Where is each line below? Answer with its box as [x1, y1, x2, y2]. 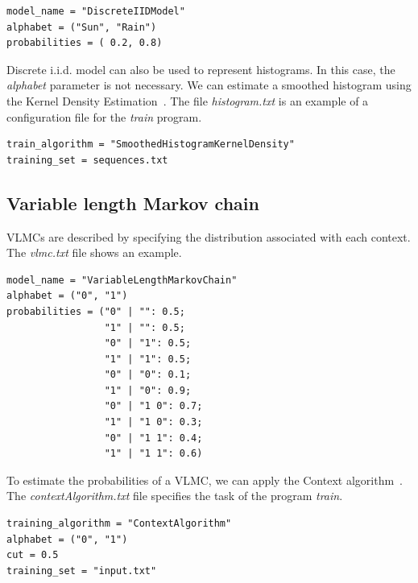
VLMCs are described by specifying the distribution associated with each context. [6, 228, 411, 245]
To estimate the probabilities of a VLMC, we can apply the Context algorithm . [6, 471, 403, 488]
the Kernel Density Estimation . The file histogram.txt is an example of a [6, 92, 369, 109]
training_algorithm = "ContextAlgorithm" [6, 518, 232, 530]
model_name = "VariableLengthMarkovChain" [6, 274, 238, 286]
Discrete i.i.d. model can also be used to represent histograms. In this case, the [6, 60, 395, 77]
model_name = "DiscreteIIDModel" [6, 6, 185, 17]
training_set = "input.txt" [6, 564, 157, 577]
